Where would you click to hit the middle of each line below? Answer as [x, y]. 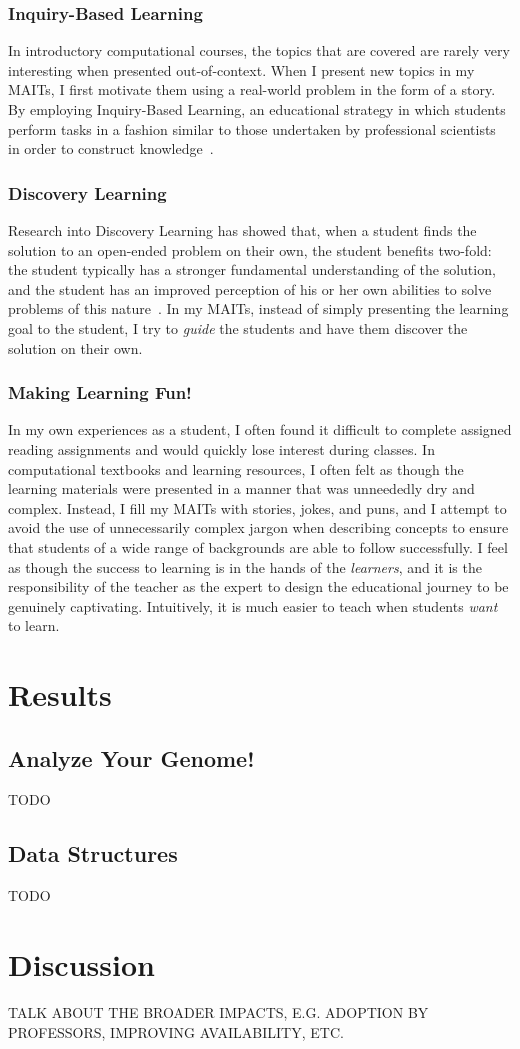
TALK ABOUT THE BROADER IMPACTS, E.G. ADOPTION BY [218, 1012]
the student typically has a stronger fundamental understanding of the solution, [252, 269]
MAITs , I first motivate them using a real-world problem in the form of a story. [252, 89]
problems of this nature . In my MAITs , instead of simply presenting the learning [258, 308]
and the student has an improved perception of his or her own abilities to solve [250, 288]
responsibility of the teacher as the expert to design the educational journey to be [258, 586]
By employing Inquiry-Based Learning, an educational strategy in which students [257, 109]
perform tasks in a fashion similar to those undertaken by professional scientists [252, 128]
